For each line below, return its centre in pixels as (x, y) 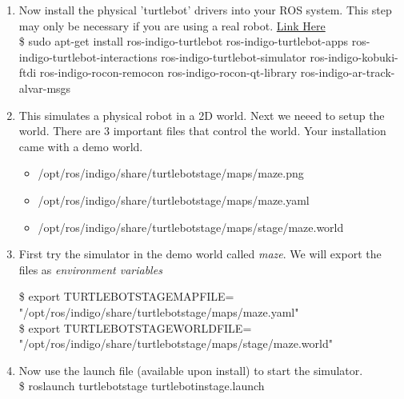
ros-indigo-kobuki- (354, 56)
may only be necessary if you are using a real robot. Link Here (172, 25)
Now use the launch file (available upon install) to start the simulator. (191, 370)
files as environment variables (90, 269)
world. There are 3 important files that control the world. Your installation (202, 131)
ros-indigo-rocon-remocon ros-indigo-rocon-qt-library (168, 72)
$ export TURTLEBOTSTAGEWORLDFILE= (135, 327)
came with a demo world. (81, 146)
